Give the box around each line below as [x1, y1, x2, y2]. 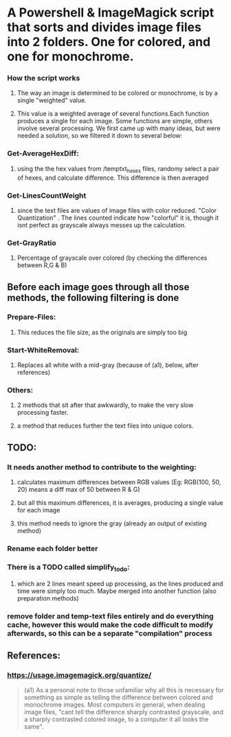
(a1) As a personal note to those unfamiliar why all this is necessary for [23, 686, 224, 694]
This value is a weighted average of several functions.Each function [16, 110, 210, 118]
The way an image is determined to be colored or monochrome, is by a [16, 89, 218, 97]
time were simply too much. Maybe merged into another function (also [16, 587, 217, 595]
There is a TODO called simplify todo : [7, 562, 130, 573]
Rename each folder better [7, 544, 98, 554]
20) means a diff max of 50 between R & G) [16, 486, 140, 494]
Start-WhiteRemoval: [7, 345, 80, 355]
